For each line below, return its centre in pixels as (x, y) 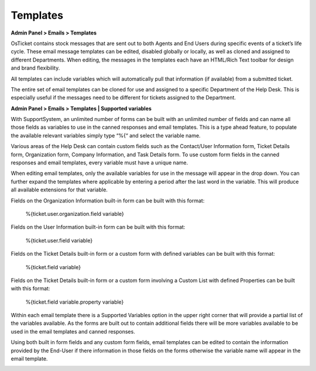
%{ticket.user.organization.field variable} (75, 214)
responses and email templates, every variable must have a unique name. (99, 163)
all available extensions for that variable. (59, 190)
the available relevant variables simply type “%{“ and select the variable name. (106, 135)
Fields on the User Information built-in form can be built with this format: (98, 227)
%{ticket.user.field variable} (59, 241)
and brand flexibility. (35, 68)
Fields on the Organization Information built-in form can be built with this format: (108, 200)
